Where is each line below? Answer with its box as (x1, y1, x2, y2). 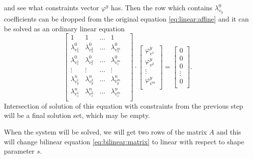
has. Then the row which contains (111, 2, 213, 12)
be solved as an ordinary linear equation (4, 23, 125, 33)
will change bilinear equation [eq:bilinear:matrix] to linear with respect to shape (4, 136, 244, 146)
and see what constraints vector (4, 2, 99, 12)
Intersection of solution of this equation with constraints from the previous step (4, 100, 243, 111)
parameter (4, 146, 35, 156)
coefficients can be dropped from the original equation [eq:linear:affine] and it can (4, 14, 249, 24)
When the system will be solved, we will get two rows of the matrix (4, 126, 207, 136)
